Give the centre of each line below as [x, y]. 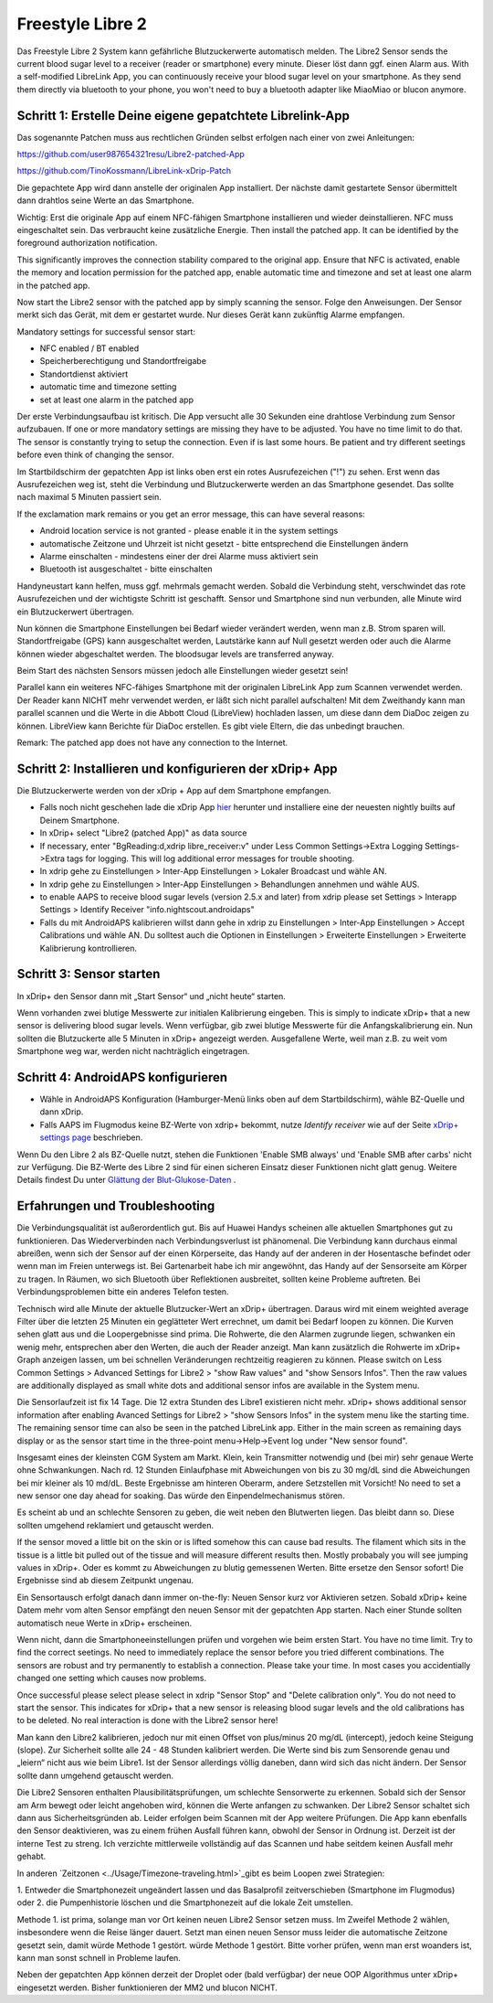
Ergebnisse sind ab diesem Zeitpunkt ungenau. [105, 1581]
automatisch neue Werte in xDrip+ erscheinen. [105, 1623]
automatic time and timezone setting [108, 387]
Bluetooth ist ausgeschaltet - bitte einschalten [126, 569]
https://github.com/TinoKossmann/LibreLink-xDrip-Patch [124, 171]
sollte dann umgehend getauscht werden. [95, 1775]
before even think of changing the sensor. [95, 455]
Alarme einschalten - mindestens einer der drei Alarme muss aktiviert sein [179, 556]
